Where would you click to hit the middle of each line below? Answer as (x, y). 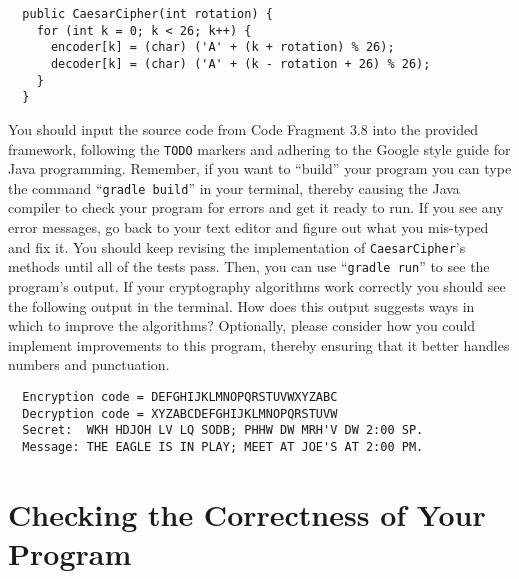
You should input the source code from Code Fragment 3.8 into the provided (243, 128)
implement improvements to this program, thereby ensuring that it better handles (259, 344)
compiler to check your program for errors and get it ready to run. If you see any (256, 207)
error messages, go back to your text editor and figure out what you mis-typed (248, 227)
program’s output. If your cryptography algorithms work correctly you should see (257, 285)
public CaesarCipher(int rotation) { (147, 14)
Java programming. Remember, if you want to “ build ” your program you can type (260, 168)
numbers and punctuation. (89, 364)
